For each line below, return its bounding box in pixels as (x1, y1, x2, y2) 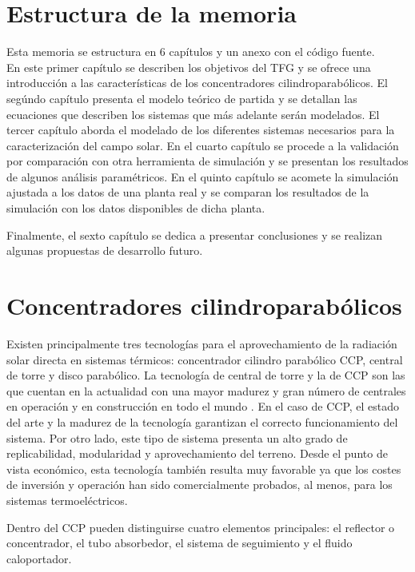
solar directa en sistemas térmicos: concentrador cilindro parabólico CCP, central (6, 351, 403, 367)
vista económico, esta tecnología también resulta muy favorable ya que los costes (6, 460, 401, 477)
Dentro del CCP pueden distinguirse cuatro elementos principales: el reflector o (6, 518, 395, 535)
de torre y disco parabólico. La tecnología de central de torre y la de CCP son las (6, 367, 405, 383)
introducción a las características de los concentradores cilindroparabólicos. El (6, 74, 388, 91)
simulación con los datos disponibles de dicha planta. (6, 200, 265, 216)
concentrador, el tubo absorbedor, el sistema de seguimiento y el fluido (6, 534, 353, 551)
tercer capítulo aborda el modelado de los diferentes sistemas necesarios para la (6, 121, 395, 138)
